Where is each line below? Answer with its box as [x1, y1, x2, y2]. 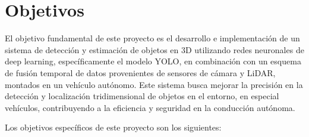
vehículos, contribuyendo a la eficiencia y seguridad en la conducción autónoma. [5, 101, 295, 113]
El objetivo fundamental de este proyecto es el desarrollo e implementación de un [5, 32, 300, 44]
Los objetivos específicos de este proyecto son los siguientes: [5, 121, 222, 133]
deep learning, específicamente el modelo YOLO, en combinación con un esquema [5, 55, 301, 67]
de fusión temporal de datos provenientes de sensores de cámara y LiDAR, [5, 66, 276, 79]
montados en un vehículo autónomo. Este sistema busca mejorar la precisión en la [5, 78, 303, 90]
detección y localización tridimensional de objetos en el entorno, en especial [5, 90, 279, 102]
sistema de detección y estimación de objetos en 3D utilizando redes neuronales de [5, 43, 304, 56]
